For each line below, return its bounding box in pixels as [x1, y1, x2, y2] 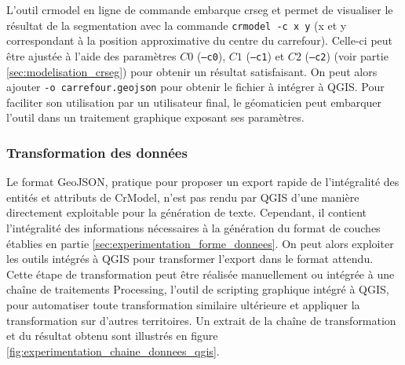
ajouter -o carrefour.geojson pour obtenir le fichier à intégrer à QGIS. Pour [6, 78, 385, 95]
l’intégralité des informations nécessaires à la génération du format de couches [6, 219, 381, 235]
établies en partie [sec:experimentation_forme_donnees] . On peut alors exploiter [6, 235, 394, 251]
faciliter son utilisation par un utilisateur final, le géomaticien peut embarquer [6, 93, 382, 110]
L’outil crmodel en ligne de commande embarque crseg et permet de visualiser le [6, 2, 393, 17]
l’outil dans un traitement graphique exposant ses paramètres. [6, 109, 305, 126]
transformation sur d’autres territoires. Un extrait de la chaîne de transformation [6, 312, 396, 328]
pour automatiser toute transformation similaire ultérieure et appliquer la [6, 296, 360, 312]
